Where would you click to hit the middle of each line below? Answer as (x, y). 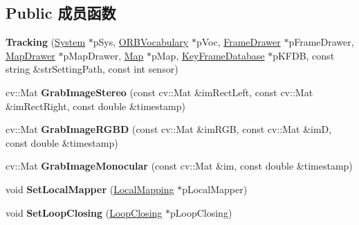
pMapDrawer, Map (103, 55)
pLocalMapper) (215, 189)
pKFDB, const (304, 55)
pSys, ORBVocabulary (141, 42)
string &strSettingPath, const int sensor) (92, 69)
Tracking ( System (46, 42)
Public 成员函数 (61, 13)
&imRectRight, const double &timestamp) (95, 106)
